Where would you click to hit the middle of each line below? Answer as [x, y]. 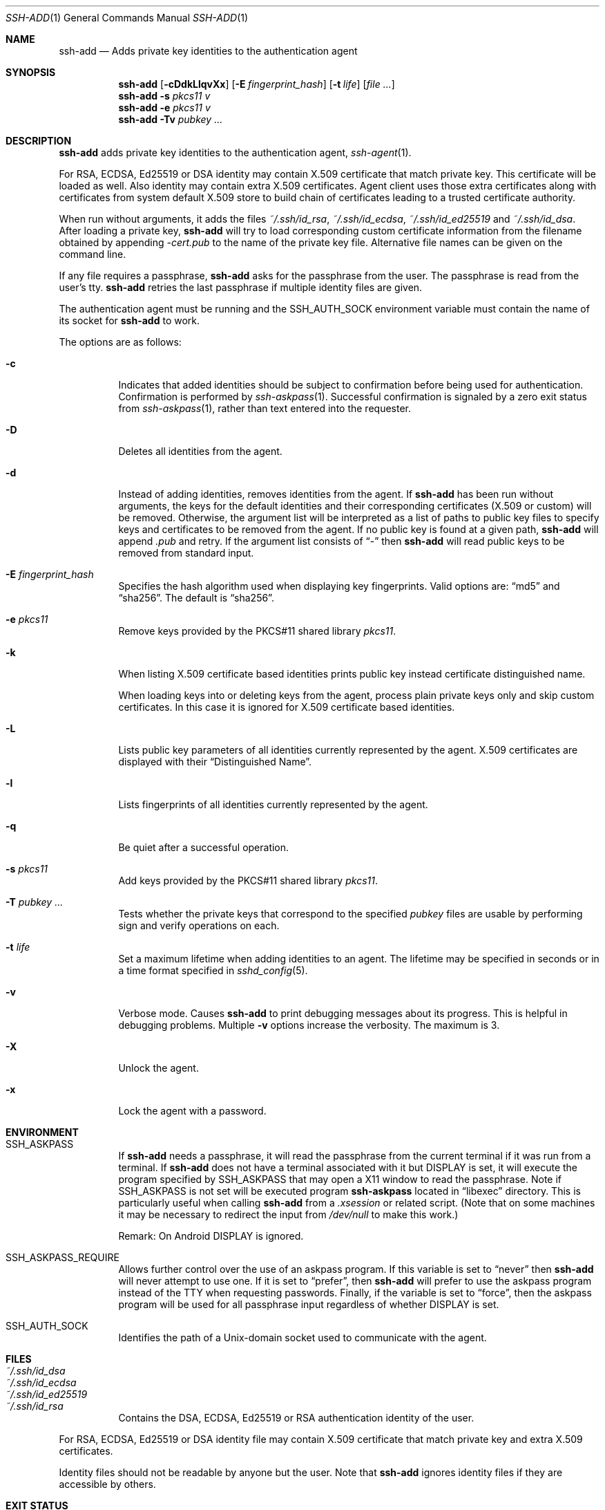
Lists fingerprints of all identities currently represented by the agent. [273, 804]
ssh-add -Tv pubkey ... [171, 119]
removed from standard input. [186, 553]
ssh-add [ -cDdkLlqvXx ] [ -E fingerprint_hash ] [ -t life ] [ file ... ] [257, 84]
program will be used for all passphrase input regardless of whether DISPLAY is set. [309, 1304]
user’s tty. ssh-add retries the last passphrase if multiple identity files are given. [241, 287]
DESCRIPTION [39, 141]
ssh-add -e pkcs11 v [164, 108]
